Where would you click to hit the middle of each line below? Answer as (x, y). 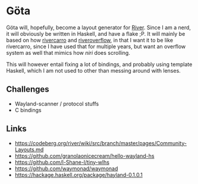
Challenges (28, 90)
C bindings (28, 110)
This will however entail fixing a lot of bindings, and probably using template (99, 64)
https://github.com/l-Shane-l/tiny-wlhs (62, 162)
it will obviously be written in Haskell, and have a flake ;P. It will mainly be (96, 33)
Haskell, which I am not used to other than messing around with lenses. (94, 70)
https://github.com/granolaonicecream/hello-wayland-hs (84, 155)
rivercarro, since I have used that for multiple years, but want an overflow (96, 46)
